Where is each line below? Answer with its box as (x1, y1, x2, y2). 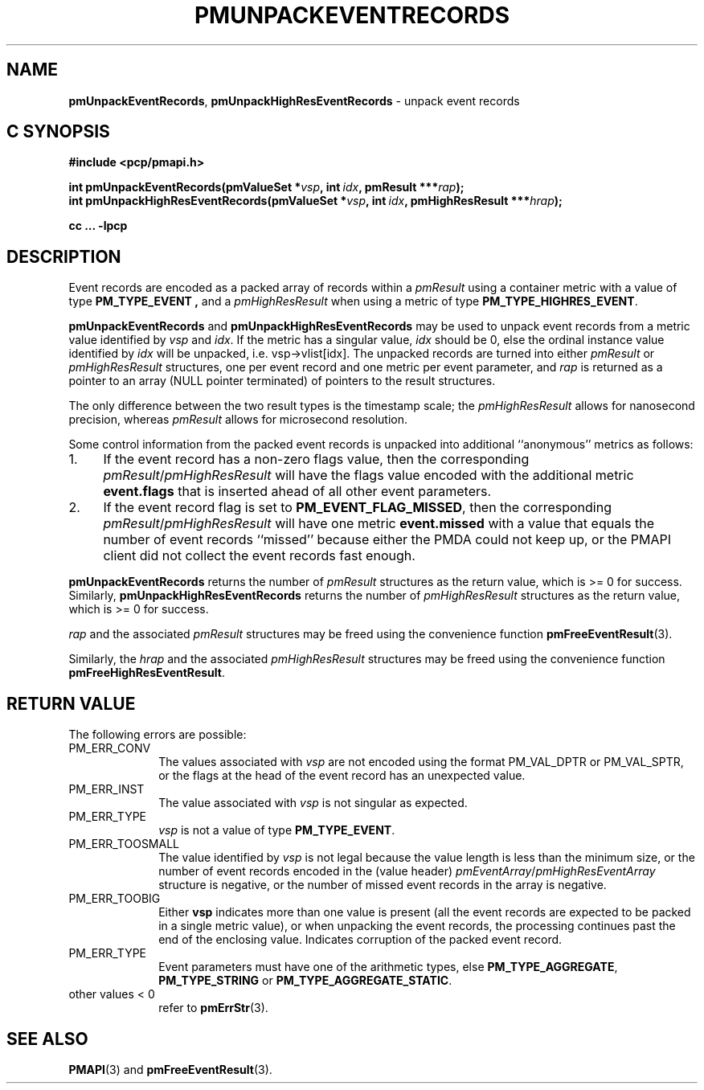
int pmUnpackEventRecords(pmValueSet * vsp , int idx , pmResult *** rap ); (68, 180, 465, 195)
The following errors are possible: (68, 727, 247, 742)
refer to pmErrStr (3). (158, 1001, 268, 1015)
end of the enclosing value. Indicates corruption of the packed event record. (158, 932, 563, 947)
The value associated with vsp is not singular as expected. (158, 796, 468, 810)
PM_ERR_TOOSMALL (68, 837, 180, 851)
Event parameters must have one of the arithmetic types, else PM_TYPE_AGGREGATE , (158, 960, 618, 974)
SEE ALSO (6, 1028, 88, 1049)
